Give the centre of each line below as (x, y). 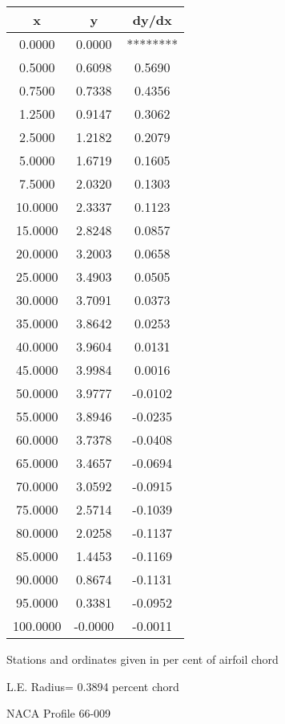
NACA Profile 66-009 (59, 713)
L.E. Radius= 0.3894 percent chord (93, 686)
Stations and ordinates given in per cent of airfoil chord (142, 659)
